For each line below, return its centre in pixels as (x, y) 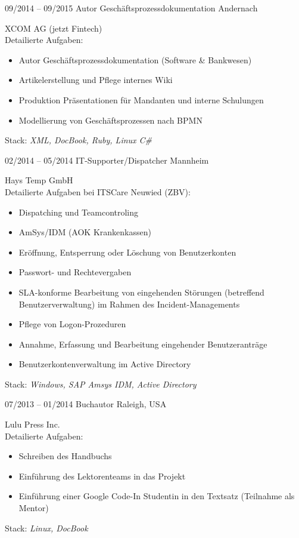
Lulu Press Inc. (32, 424)
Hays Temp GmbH (39, 180)
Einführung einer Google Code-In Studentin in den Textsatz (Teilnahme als (157, 496)
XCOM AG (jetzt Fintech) (54, 28)
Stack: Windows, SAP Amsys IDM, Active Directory (101, 384)
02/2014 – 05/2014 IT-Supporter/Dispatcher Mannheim (107, 160)
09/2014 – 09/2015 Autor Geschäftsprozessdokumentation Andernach (131, 8)
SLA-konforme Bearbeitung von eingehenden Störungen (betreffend (141, 292)
